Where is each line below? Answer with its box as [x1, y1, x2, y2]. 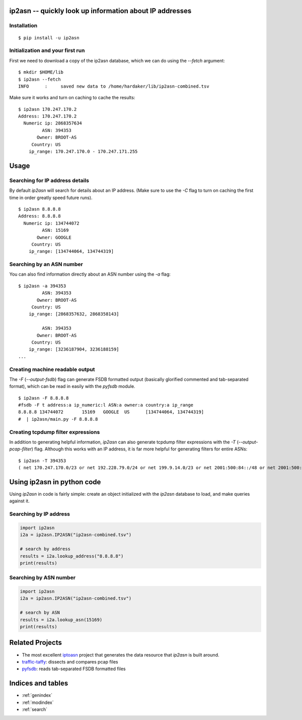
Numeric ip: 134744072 [23, 220, 80, 226]
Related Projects [9, 638, 62, 647]
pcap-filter [9, 446, 32, 452]
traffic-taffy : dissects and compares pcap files [22, 659, 118, 665]
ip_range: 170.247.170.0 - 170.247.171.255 [28, 149, 138, 155]
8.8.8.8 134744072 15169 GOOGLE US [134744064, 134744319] [18, 409, 204, 415]
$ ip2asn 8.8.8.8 [18, 206, 61, 212]
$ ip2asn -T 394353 [18, 457, 66, 464]
